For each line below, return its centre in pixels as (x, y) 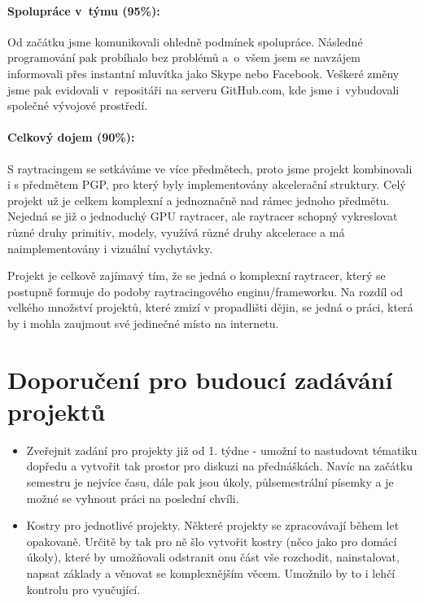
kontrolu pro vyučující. (83, 589)
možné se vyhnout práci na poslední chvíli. (133, 498)
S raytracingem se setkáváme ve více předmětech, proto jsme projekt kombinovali (210, 168)
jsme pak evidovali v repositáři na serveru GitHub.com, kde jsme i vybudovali (203, 89)
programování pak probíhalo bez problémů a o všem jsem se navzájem (184, 57)
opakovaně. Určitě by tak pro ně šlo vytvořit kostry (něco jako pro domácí (212, 541)
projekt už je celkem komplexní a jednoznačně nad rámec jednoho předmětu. (199, 200)
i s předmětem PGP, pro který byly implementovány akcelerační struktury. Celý (207, 184)
